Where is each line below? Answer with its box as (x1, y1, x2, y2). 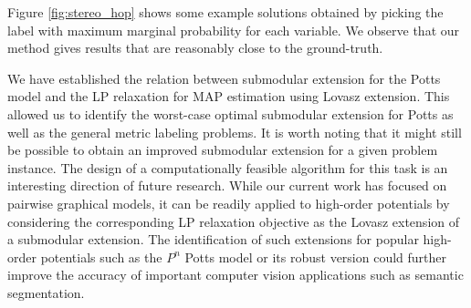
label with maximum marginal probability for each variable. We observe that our (7, 20, 460, 39)
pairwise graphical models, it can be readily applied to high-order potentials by (7, 193, 450, 212)
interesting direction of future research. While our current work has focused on (7, 176, 447, 195)
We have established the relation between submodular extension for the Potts (7, 68, 441, 87)
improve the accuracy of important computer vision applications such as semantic (7, 265, 464, 284)
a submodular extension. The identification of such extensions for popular (7, 230, 419, 249)
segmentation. (7, 282, 85, 302)
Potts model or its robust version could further (184, 247, 447, 266)
